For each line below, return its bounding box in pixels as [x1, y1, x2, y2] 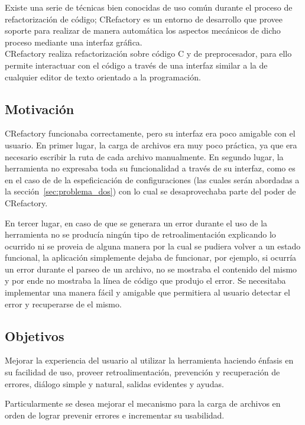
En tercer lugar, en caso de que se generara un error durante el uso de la [5, 216, 268, 229]
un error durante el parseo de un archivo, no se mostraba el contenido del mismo [5, 262, 297, 275]
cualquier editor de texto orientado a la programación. [5, 70, 201, 83]
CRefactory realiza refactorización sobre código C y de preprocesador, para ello [5, 47, 292, 60]
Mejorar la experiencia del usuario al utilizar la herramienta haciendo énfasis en [5, 354, 294, 366]
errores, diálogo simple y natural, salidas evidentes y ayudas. [5, 377, 224, 390]
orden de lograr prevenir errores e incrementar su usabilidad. [5, 408, 225, 421]
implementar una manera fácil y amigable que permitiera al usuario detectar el [5, 286, 290, 299]
